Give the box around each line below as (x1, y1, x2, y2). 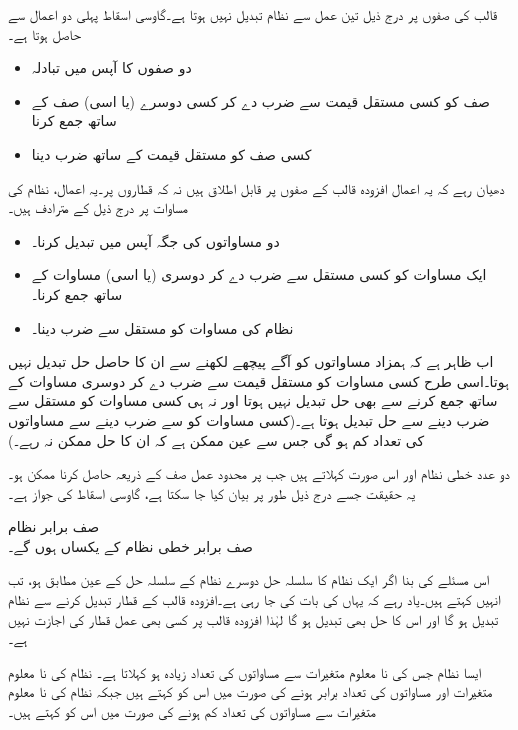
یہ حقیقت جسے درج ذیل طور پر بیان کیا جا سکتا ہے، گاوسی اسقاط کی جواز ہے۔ (8, 482, 416, 503)
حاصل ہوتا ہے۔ (8, 23, 81, 44)
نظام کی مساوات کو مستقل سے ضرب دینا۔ (31, 317, 294, 338)
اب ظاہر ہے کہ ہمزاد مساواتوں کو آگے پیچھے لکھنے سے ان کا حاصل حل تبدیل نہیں (8, 351, 494, 372)
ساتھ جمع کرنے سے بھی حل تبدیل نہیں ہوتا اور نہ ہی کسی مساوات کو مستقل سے (8, 390, 498, 411)
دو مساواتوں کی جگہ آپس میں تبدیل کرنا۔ (31, 230, 280, 251)
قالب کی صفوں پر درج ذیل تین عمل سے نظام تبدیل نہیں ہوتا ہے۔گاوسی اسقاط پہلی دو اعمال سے (8, 4, 498, 24)
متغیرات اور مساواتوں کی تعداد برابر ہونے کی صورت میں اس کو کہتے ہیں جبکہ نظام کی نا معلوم (8, 681, 493, 702)
